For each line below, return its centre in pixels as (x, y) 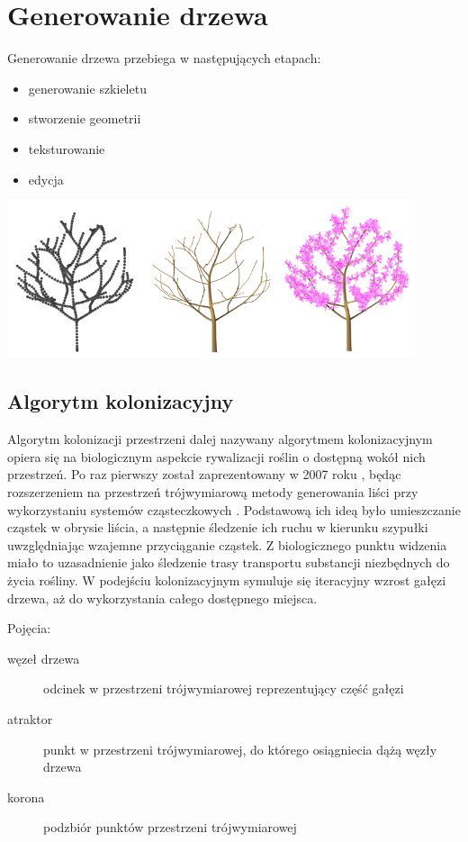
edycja (46, 179)
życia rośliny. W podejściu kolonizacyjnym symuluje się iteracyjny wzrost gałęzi (227, 580)
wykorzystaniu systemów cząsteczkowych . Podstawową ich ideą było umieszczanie (234, 509)
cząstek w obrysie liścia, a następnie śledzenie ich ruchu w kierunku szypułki (218, 527)
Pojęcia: (29, 628)
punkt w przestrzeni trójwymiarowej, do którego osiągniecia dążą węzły (240, 749)
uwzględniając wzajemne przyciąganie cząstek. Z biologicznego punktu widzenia (227, 544)
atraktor (30, 718)
